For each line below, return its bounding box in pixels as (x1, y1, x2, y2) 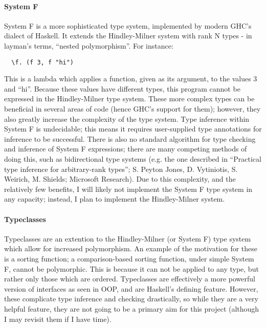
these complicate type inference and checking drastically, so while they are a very (4, 293, 258, 304)
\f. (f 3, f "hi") (11, 58, 74, 66)
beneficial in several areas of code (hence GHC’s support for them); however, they (4, 103, 261, 114)
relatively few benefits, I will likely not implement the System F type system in (4, 183, 253, 194)
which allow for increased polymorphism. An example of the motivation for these (4, 243, 258, 254)
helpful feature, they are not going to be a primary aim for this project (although (4, 303, 259, 314)
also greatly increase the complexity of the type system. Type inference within (4, 113, 250, 124)
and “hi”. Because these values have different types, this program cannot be (4, 83, 240, 94)
